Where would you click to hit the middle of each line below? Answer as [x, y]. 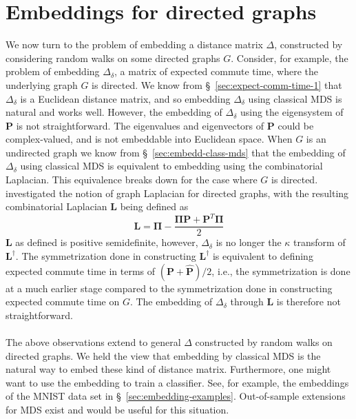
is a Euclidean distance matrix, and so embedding [125, 98]
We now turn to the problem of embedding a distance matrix [134, 44]
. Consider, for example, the [290, 58]
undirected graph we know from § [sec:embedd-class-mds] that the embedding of [176, 152]
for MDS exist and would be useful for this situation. [117, 409]
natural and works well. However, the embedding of [114, 112]
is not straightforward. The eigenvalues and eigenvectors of [140, 125]
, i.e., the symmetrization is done [281, 270]
